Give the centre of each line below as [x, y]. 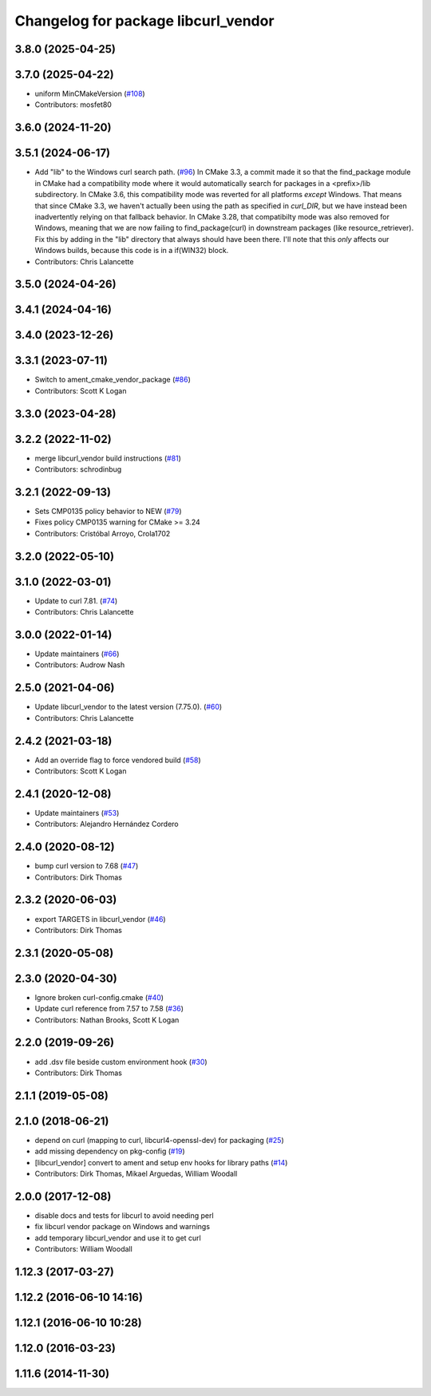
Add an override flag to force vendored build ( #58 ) [118, 760]
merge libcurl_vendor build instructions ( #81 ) [108, 458]
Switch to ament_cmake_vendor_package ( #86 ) [113, 380]
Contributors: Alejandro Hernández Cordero [107, 824]
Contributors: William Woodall [84, 1249]
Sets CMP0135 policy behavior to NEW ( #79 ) [108, 512]
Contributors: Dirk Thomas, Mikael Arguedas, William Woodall [136, 1174]
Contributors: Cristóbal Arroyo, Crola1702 [103, 533]
